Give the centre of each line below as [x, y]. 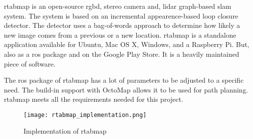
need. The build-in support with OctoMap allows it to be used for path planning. [126, 89]
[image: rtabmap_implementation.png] [85, 115]
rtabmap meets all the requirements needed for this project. [94, 99]
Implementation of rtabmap [65, 130]
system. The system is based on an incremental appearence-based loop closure [121, 15]
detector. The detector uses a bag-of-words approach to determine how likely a [122, 25]
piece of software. [30, 63]
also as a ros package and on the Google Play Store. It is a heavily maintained [122, 54]
